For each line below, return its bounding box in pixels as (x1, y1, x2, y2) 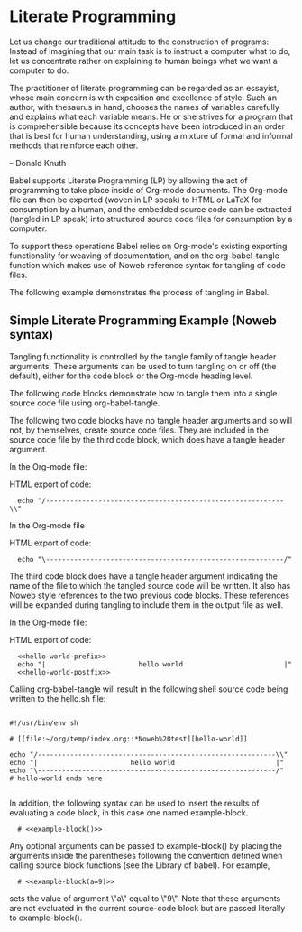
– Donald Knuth (9, 157, 67, 168)
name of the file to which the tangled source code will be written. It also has (9, 580, 291, 591)
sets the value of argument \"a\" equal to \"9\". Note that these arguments (9, 892, 281, 904)
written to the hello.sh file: (9, 693, 106, 704)
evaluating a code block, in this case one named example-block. (9, 806, 249, 818)
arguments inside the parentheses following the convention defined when (9, 850, 283, 861)
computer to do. (9, 65, 69, 76)
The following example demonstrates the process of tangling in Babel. (9, 286, 270, 297)
